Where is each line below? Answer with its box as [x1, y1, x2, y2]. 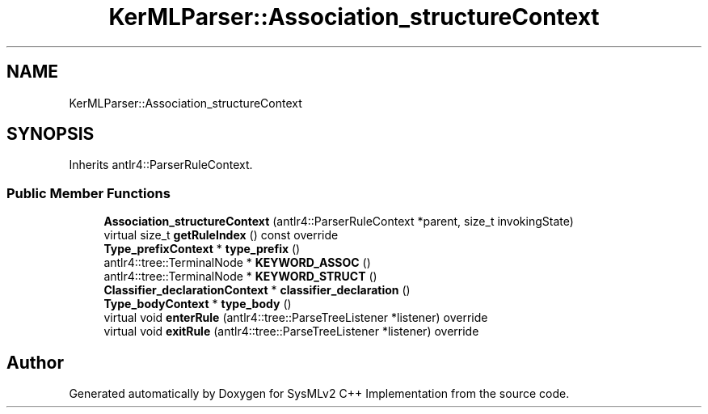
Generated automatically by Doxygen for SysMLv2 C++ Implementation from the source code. [69, 387, 570, 401]
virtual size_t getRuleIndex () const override [103, 228, 339, 243]
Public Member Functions [6, 184, 171, 201]
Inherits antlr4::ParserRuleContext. [69, 158, 253, 172]
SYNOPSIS [6, 124, 95, 145]
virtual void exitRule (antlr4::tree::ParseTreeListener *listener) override [103, 324, 479, 339]
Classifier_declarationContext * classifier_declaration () [103, 283, 411, 298]
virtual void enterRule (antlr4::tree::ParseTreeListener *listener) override [103, 310, 488, 325]
